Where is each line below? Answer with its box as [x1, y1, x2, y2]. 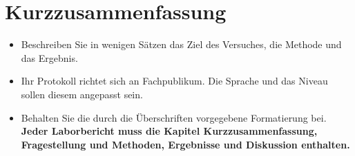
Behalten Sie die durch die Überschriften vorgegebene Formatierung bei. [21, 110, 327, 124]
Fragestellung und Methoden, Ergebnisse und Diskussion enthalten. [21, 137, 350, 151]
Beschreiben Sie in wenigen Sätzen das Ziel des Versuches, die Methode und [21, 37, 342, 52]
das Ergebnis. [21, 50, 78, 65]
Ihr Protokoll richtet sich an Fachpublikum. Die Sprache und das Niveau [21, 74, 328, 88]
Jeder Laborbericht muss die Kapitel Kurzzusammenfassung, [21, 124, 318, 138]
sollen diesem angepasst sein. [21, 87, 143, 101]
